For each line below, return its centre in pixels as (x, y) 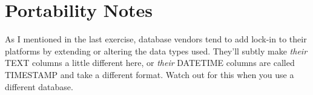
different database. (39, 86)
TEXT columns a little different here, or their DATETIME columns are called (150, 63)
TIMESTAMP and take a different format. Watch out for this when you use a (150, 74)
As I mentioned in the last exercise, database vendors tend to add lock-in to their (156, 39)
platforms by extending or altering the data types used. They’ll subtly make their (156, 51)
